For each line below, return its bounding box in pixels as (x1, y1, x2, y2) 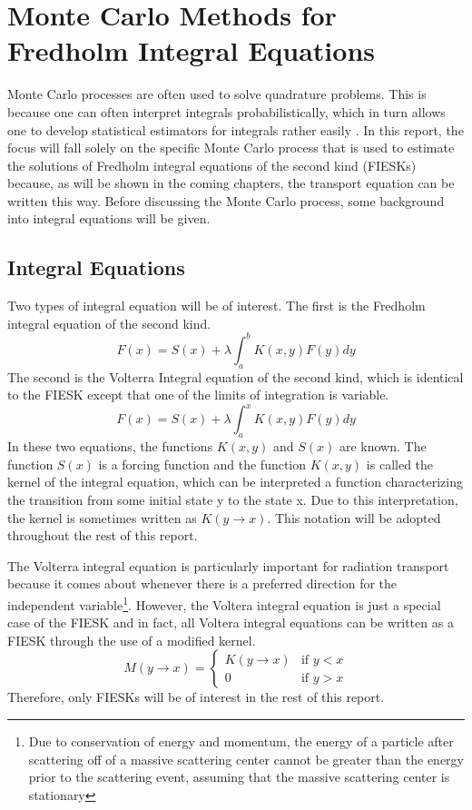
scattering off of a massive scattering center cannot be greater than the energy (28, 749, 465, 768)
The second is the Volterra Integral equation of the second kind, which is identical (7, 367, 464, 386)
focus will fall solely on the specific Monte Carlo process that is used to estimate (7, 138, 455, 157)
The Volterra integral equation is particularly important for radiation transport (7, 556, 449, 575)
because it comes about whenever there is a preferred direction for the (7, 574, 398, 593)
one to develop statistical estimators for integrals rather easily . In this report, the (7, 120, 464, 139)
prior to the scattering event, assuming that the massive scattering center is (28, 767, 450, 786)
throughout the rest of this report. (7, 526, 198, 545)
